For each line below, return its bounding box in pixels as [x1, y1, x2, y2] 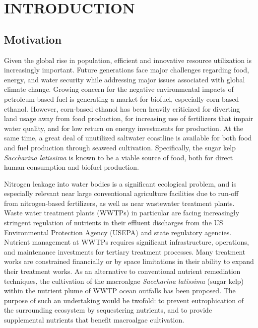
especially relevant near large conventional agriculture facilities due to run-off [4, 188, 239, 198]
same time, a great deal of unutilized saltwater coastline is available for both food [4, 132, 252, 143]
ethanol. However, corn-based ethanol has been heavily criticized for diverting [4, 103, 240, 114]
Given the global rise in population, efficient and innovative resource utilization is [4, 55, 252, 65]
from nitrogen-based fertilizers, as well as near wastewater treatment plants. [4, 197, 235, 208]
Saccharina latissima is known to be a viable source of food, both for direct [4, 152, 233, 162]
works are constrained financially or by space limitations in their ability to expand [4, 256, 254, 266]
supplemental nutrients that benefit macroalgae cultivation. [4, 315, 185, 325]
